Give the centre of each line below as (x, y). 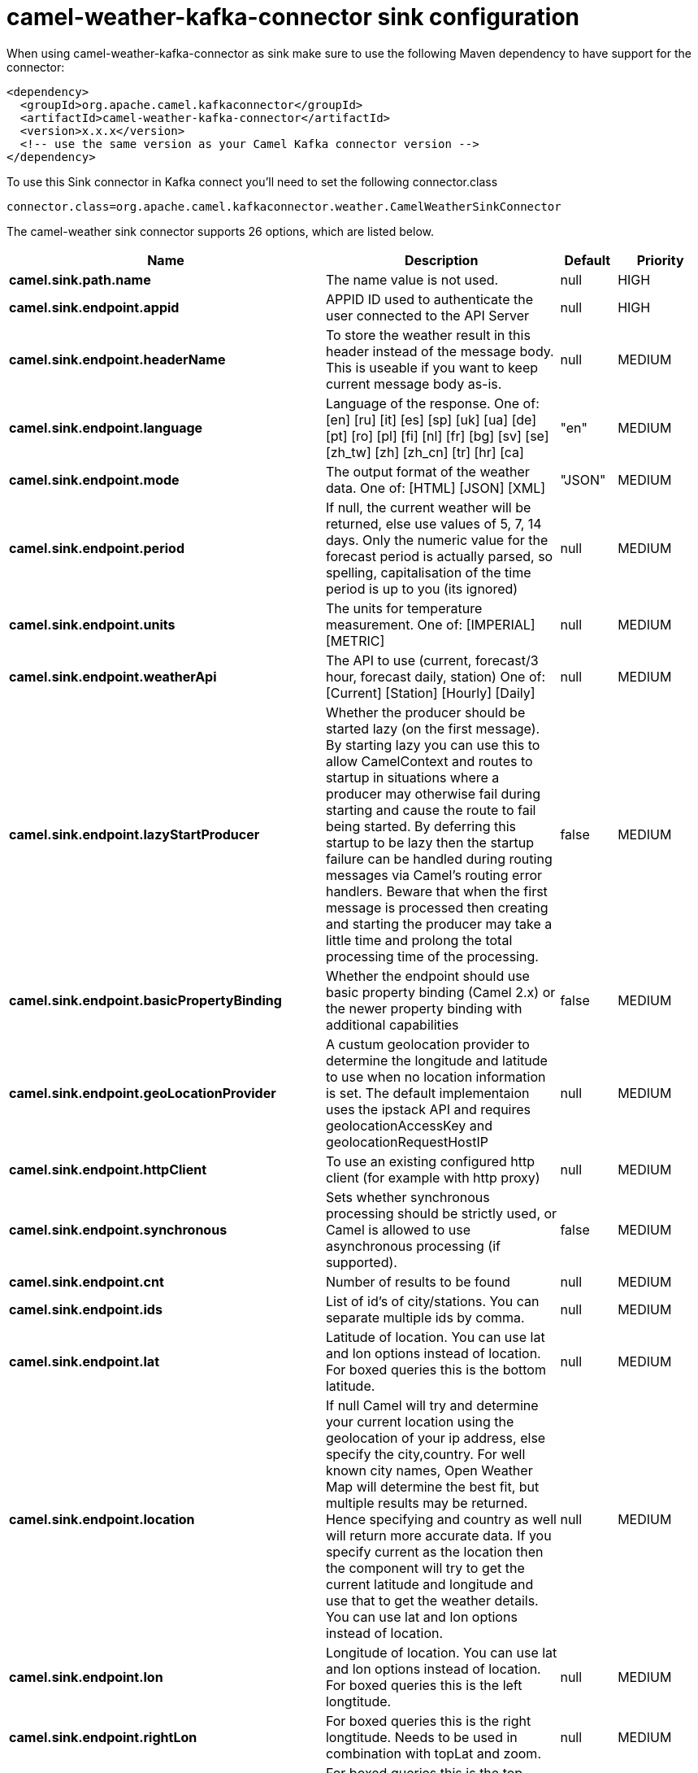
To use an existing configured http (430, 1161)
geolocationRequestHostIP (407, 1141)
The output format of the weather (427, 471)
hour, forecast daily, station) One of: (436, 676)
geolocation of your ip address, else (436, 1438)
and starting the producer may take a (439, 924)
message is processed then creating (437, 907)
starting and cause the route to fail (431, 810)
